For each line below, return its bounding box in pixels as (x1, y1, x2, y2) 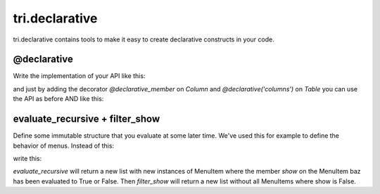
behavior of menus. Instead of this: (13, 141, 115, 150)
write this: (13, 154, 42, 162)
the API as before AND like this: (13, 95, 104, 103)
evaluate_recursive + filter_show (13, 113, 160, 125)
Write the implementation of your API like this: (13, 72, 146, 80)
